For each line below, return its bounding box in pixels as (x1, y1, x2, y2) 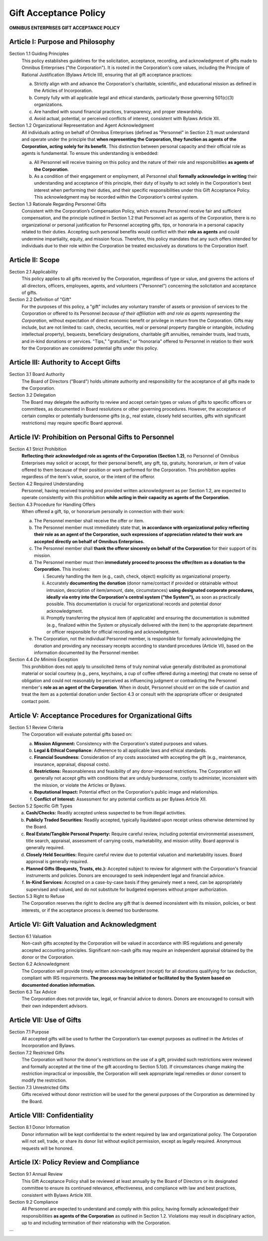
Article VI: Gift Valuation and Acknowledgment (9, 920, 157, 929)
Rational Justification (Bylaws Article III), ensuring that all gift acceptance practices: (21, 72, 193, 77)
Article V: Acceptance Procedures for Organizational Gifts (9, 711, 192, 720)
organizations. (34, 102, 64, 108)
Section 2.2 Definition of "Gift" (9, 296, 71, 302)
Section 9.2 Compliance (9, 1199, 59, 1205)
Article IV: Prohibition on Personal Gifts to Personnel (9, 433, 174, 441)
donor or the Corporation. (21, 954, 74, 960)
